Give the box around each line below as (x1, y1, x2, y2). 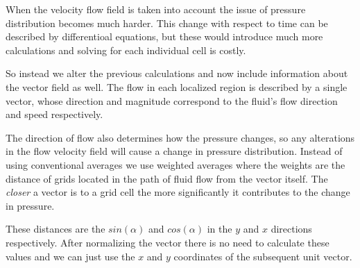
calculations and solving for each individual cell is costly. (6, 42, 246, 57)
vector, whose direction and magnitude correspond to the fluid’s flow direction (6, 93, 338, 108)
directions (271, 221, 312, 236)
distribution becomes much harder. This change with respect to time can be (6, 15, 328, 30)
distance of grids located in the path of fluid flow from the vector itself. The (6, 171, 328, 185)
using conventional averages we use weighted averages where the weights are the (6, 157, 345, 171)
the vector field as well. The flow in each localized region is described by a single (6, 79, 348, 94)
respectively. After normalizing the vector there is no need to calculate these (6, 235, 329, 249)
